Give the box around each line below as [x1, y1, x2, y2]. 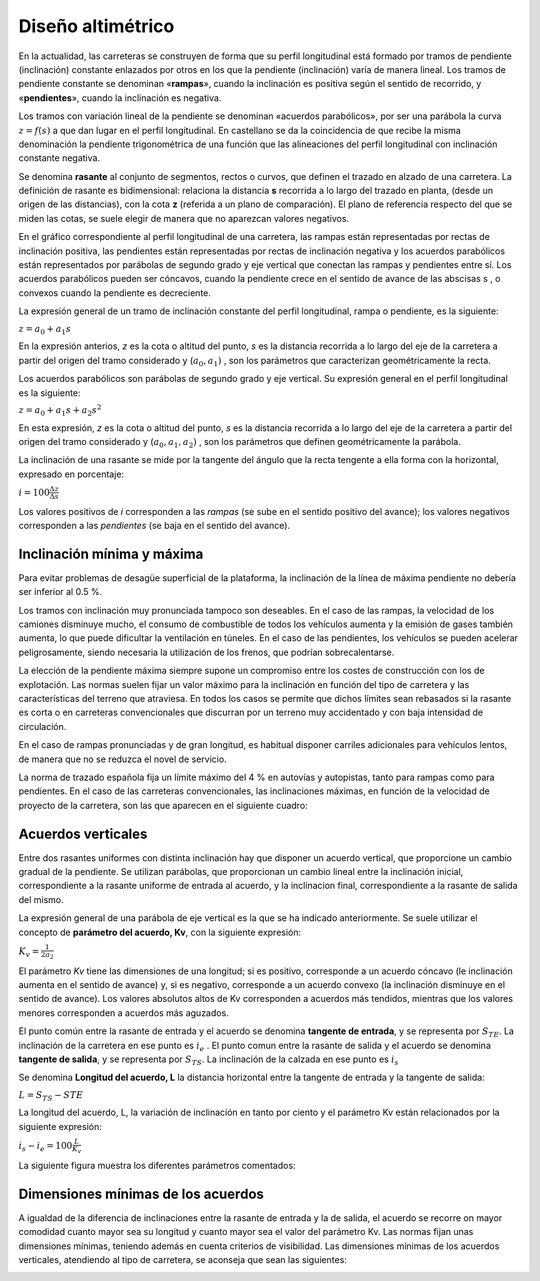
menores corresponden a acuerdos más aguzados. [18, 1006, 229, 1019]
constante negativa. [18, 152, 100, 164]
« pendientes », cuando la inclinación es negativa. [18, 91, 222, 104]
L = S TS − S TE [18, 1089, 84, 1103]
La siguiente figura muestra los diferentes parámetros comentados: [18, 1159, 296, 1171]
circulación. [18, 720, 67, 732]
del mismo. [18, 893, 64, 905]
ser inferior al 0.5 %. [18, 586, 103, 598]
